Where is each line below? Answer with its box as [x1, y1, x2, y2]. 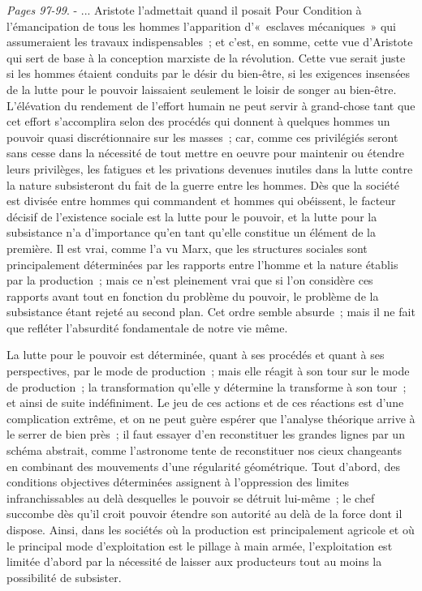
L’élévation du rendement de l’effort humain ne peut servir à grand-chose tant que [6, 96, 416, 113]
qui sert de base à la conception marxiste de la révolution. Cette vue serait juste [6, 49, 406, 66]
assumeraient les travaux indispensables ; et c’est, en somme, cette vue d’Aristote [6, 33, 413, 50]
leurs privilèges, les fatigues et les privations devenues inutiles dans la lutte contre [6, 160, 413, 177]
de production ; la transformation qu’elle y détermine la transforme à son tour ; [6, 378, 407, 395]
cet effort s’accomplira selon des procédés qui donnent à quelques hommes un [6, 113, 390, 130]
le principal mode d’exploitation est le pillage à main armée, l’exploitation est [6, 537, 393, 554]
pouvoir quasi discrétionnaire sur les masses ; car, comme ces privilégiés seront [6, 128, 398, 145]
